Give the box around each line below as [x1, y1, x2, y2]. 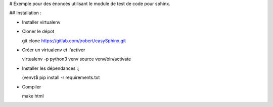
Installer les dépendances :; [22, 65, 80, 71]
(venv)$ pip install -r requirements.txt [22, 74, 100, 80]
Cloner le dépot [22, 28, 55, 35]
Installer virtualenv [22, 19, 61, 25]
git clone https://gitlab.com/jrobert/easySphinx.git [22, 38, 126, 44]
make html [22, 93, 44, 99]
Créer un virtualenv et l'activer [22, 47, 85, 53]
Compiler [22, 83, 41, 90]
